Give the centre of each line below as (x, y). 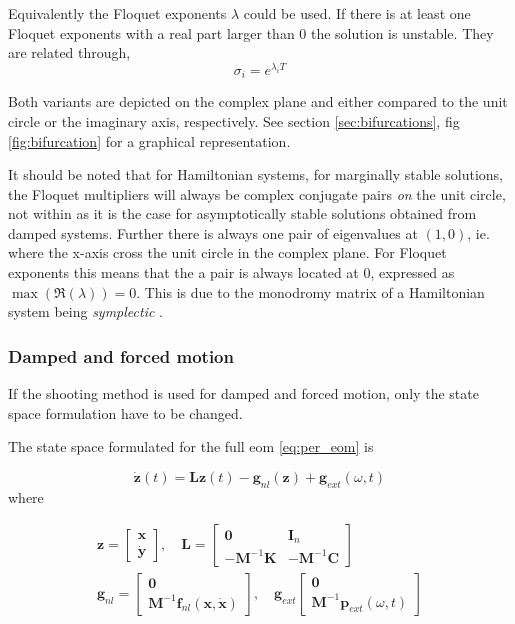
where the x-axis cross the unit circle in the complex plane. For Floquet (227, 252)
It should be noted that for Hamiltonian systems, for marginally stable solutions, (255, 174)
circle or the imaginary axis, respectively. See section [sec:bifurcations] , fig (234, 120)
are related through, (69, 52)
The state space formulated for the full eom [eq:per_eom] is (191, 446)
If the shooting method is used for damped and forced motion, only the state (243, 393)
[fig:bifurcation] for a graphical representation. (149, 140)
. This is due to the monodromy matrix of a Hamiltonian (310, 291)
